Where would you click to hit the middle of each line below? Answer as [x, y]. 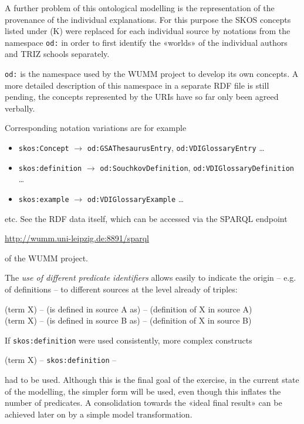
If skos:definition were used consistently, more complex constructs [129, 340]
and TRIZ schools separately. [57, 54]
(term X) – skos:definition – [61, 360]
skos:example [44, 199]
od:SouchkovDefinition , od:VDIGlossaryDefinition [197, 167]
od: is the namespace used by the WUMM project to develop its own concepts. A [152, 74]
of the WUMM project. [47, 258]
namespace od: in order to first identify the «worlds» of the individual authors [146, 42]
